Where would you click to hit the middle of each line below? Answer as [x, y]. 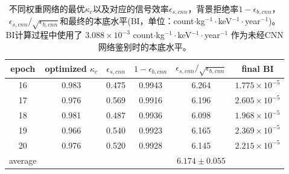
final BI [258, 68]
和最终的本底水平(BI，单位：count [127, 21]
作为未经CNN [257, 35]
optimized [66, 68]
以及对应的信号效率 [131, 8]
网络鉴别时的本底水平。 [144, 46]
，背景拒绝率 [213, 8]
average [23, 160]
